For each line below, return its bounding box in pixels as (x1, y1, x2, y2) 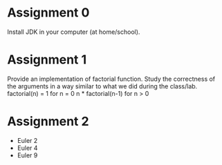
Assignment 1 (7, 52, 87, 68)
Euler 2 (17, 136, 38, 144)
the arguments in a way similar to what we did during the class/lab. (7, 81, 198, 90)
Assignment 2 (7, 114, 89, 129)
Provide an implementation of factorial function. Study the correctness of (7, 75, 216, 83)
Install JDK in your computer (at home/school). (7, 28, 140, 36)
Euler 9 (17, 151, 38, 159)
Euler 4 (17, 144, 38, 152)
